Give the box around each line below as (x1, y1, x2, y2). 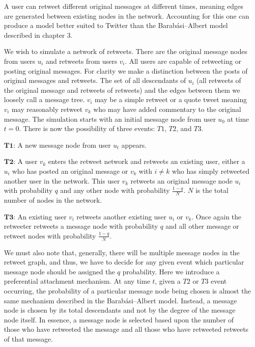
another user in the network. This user (4, 175, 120, 186)
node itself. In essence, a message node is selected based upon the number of (4, 314, 234, 324)
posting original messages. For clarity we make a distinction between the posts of (4, 65, 248, 76)
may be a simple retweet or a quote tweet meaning (94, 94, 247, 105)
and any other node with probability (60, 185, 170, 195)
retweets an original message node (130, 175, 233, 186)
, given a (155, 276, 181, 286)
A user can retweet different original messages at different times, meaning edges (4, 1, 244, 11)
